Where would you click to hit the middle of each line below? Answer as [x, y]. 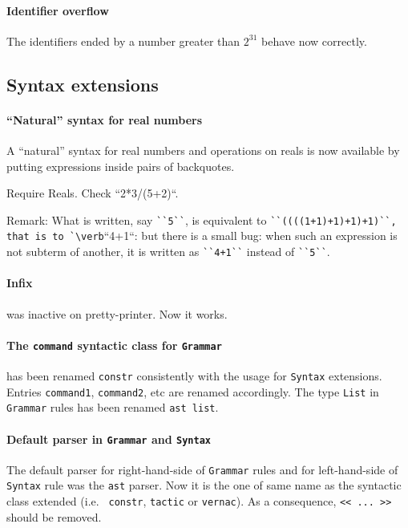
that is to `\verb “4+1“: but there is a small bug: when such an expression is [202, 236]
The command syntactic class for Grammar [114, 345]
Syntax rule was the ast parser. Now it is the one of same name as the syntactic [204, 485]
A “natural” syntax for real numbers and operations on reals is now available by [203, 150]
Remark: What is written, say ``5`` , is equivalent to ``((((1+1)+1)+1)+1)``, [202, 219]
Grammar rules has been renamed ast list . [113, 407]
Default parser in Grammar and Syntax [109, 439]
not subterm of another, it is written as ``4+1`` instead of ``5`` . [168, 252]
